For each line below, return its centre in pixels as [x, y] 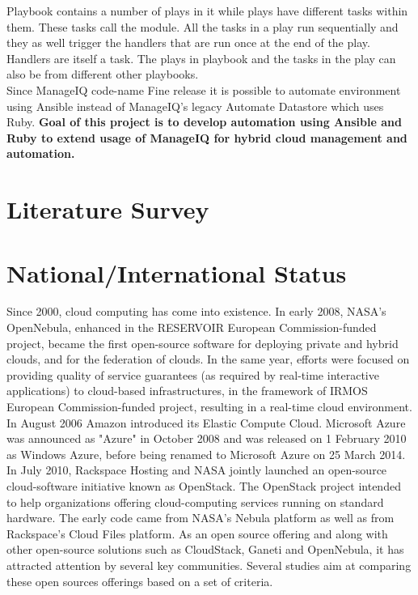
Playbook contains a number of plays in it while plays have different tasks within [207, 11]
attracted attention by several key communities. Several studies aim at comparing [209, 565]
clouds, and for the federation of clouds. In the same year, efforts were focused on [208, 359]
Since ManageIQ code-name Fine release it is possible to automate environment [204, 89]
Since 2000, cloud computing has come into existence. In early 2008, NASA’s [196, 311]
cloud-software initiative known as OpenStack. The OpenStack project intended [204, 485]
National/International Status [177, 272]
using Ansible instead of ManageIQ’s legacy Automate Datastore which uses [195, 106]
